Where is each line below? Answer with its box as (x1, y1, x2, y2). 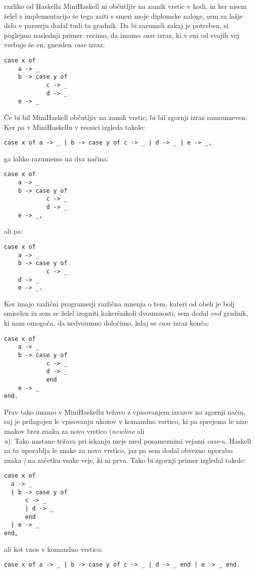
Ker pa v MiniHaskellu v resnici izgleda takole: (4, 121, 145, 132)
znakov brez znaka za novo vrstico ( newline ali (4, 426, 145, 436)
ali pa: (4, 226, 23, 236)
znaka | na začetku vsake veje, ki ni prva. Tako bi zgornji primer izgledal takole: (4, 454, 246, 465)
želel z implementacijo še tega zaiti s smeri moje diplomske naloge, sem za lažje (4, 10, 243, 21)
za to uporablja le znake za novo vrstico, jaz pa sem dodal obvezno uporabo (4, 445, 233, 455)
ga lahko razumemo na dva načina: (4, 153, 109, 163)
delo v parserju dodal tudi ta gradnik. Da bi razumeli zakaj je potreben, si (4, 20, 228, 30)
